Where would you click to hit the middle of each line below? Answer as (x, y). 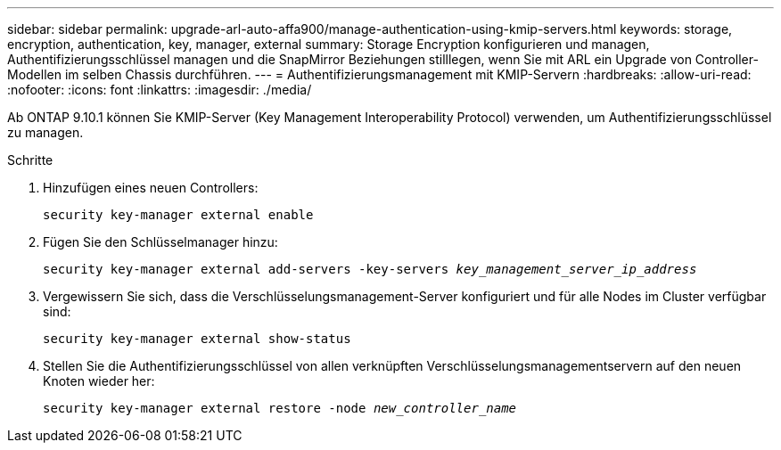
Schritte (30, 160)
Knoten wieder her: (99, 381)
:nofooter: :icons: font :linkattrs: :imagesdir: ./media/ (160, 90)
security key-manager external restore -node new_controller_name (280, 408)
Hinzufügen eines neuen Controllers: (151, 188)
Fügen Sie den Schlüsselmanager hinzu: (160, 242)
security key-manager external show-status (197, 339)
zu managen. (45, 132)
